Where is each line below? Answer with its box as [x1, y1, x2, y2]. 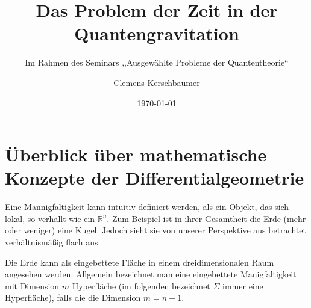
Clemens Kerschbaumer [113, 76, 200, 88]
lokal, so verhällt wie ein [5, 212, 95, 224]
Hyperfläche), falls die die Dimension [5, 291, 141, 304]
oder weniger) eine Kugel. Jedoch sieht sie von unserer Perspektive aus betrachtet [5, 224, 306, 236]
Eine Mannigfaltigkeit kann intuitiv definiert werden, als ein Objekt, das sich [5, 200, 289, 213]
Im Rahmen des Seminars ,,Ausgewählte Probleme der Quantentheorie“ [25, 56, 289, 69]
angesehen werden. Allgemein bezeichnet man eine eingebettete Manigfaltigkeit [5, 268, 297, 280]
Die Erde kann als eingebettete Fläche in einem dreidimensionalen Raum [5, 256, 274, 268]
